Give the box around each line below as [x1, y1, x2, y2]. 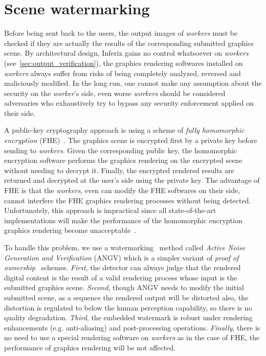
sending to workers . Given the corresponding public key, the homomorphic [4, 145, 237, 155]
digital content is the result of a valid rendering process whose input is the [4, 272, 237, 282]
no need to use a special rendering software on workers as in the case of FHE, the [4, 332, 260, 343]
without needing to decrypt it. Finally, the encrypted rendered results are [4, 164, 234, 175]
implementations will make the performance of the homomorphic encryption [4, 215, 242, 225]
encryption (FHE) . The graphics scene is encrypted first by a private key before [4, 135, 257, 146]
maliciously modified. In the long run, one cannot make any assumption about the [4, 78, 262, 88]
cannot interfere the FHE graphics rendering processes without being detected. [4, 195, 251, 205]
